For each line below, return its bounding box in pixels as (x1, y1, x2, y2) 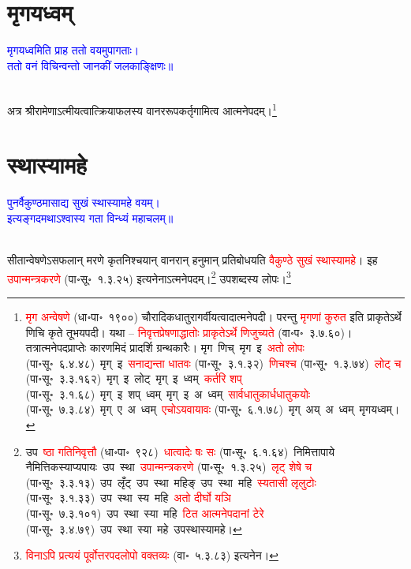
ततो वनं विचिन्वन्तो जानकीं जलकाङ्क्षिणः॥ (7, 57, 174, 73)
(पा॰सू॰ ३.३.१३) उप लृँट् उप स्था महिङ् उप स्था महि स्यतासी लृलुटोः (25, 474, 316, 490)
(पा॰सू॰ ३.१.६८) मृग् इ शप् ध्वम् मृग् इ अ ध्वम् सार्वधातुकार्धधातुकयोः (25, 385, 311, 402)
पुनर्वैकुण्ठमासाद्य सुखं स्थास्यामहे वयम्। (7, 194, 160, 211)
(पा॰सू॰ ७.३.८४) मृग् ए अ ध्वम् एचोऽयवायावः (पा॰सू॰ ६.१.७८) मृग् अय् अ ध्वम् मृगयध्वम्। (25, 401, 400, 417)
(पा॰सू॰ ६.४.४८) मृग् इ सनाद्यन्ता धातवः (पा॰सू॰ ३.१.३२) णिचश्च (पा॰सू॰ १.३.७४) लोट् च (25, 354, 402, 371)
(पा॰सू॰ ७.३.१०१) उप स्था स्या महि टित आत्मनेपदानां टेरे (25, 505, 264, 522)
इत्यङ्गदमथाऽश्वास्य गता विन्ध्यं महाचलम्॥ (7, 209, 174, 226)
